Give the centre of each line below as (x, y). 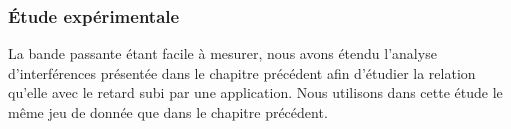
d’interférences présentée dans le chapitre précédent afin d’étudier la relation (242, 72)
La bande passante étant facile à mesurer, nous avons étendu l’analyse (222, 53)
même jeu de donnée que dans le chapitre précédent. (168, 112)
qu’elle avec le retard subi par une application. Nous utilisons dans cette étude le (255, 92)
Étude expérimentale (94, 15)
